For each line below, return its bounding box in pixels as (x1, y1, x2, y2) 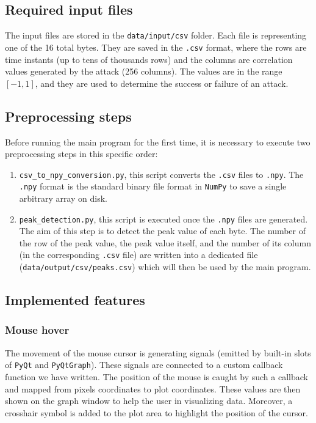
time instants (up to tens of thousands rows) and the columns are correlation (5, 53, 293, 65)
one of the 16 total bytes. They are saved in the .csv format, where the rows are (5, 40, 307, 53)
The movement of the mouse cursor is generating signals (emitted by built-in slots (5, 346, 311, 359)
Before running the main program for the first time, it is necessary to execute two (5, 135, 311, 148)
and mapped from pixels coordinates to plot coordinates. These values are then (5, 382, 301, 395)
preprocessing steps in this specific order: (5, 147, 158, 160)
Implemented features (5, 290, 145, 309)
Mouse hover (5, 322, 70, 337)
